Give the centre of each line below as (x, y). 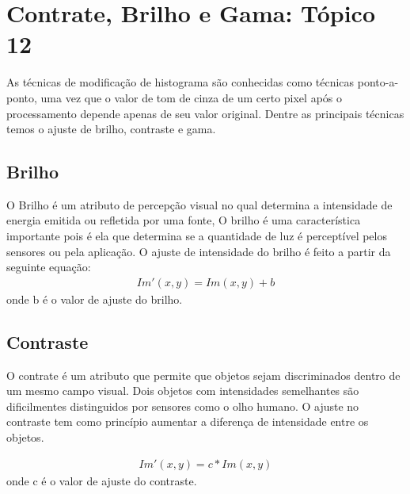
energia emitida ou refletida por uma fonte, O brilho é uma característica (184, 220)
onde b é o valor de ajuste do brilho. (95, 299)
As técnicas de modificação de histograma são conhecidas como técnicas (180, 82)
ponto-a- (378, 82)
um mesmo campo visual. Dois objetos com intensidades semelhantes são (183, 391)
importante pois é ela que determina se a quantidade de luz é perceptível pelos (197, 236)
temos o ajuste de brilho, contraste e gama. (111, 129)
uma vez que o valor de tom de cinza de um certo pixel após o (191, 97)
